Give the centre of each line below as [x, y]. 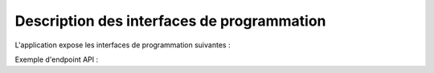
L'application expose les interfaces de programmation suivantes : [123, 45]
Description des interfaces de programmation [170, 21]
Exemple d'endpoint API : [57, 59]
